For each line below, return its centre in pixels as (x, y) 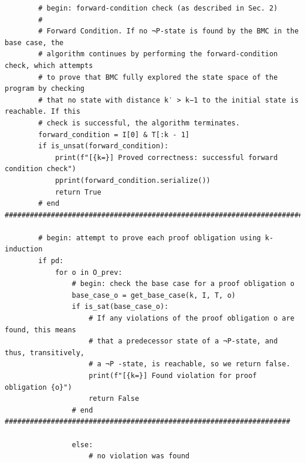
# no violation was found (139, 456)
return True (78, 192)
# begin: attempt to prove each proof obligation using (150, 238)
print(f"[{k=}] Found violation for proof (173, 376)
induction (24, 249)
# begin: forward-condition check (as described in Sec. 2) (158, 8)
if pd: (51, 261)
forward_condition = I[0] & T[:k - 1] (114, 135)
